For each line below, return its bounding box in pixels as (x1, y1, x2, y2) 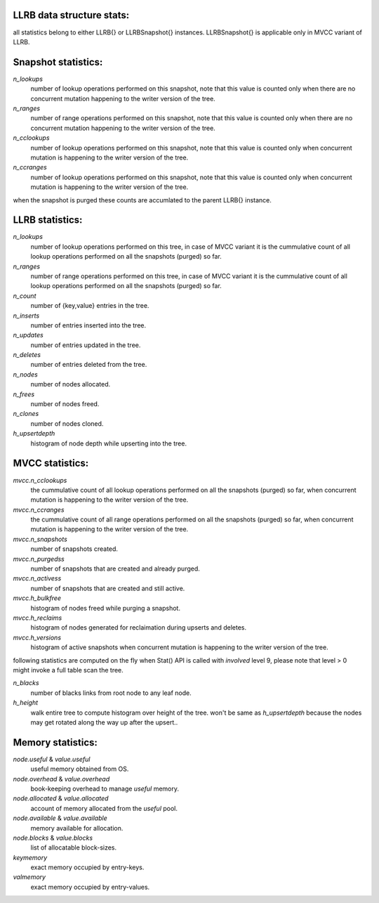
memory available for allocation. (30, 824, 124, 832)
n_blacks (13, 679, 39, 687)
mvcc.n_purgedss (13, 554, 65, 563)
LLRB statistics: (13, 214, 83, 226)
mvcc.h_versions (13, 633, 62, 642)
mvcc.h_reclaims (13, 613, 62, 622)
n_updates (13, 331, 44, 339)
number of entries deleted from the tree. (30, 360, 147, 369)
